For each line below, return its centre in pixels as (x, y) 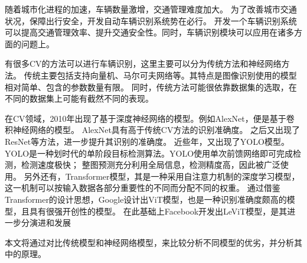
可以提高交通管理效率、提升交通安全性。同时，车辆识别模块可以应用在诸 (145, 32)
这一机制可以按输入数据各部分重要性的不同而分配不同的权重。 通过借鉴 (143, 188)
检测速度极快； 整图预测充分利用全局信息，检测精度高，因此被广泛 (151, 165)
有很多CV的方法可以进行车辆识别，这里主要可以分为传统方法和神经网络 (143, 64)
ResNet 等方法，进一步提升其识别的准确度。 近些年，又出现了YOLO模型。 (147, 141)
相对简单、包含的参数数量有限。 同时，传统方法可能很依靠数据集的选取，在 (151, 87)
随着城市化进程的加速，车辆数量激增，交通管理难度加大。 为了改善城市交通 (151, 9)
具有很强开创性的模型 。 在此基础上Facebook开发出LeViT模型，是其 (158, 211)
